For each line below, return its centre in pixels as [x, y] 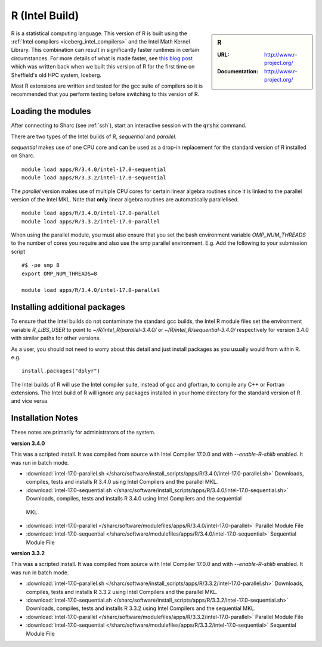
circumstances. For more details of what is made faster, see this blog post [102, 58]
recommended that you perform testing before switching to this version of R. [105, 94]
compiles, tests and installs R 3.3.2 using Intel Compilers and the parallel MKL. [122, 592]
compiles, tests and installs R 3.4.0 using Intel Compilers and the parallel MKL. [122, 482]
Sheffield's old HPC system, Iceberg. [56, 75]
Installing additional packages [68, 307]
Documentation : [238, 71]
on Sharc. [23, 155]
